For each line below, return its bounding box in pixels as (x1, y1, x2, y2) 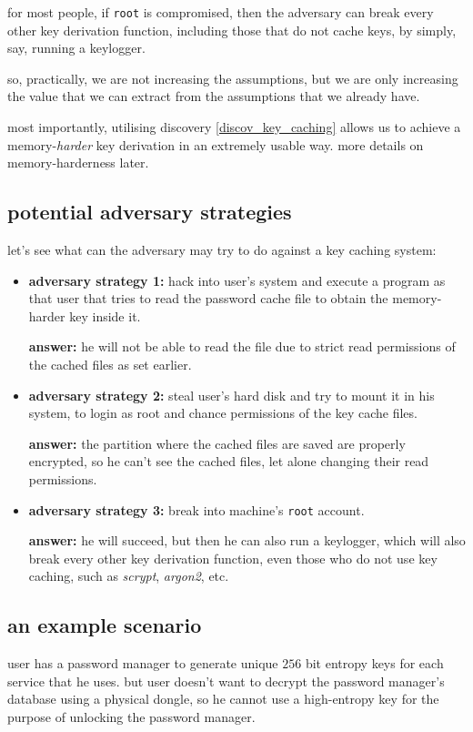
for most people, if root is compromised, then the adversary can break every (7, 3, 434, 21)
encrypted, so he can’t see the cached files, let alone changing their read (28, 452, 429, 471)
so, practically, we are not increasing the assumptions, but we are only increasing (7, 68, 458, 87)
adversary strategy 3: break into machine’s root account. (28, 500, 365, 519)
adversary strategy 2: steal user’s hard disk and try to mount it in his (28, 385, 435, 404)
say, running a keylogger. (7, 38, 146, 57)
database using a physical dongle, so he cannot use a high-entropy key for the (7, 689, 439, 708)
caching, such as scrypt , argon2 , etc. (28, 566, 229, 585)
